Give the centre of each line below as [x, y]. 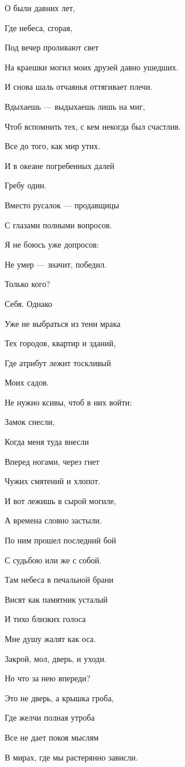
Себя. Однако [29, 303]
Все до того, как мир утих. [53, 146]
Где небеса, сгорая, [39, 27]
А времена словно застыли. [53, 520]
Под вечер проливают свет [52, 47]
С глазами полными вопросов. [59, 224]
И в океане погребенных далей [60, 165]
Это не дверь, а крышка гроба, [59, 697]
